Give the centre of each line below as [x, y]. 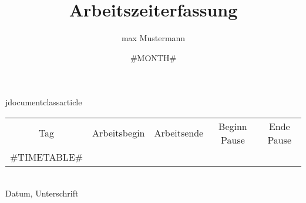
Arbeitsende [179, 133]
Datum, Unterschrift [42, 193]
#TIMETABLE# [47, 157]
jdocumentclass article [44, 102]
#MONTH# [153, 57]
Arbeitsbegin [119, 133]
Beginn [233, 126]
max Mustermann [153, 38]
